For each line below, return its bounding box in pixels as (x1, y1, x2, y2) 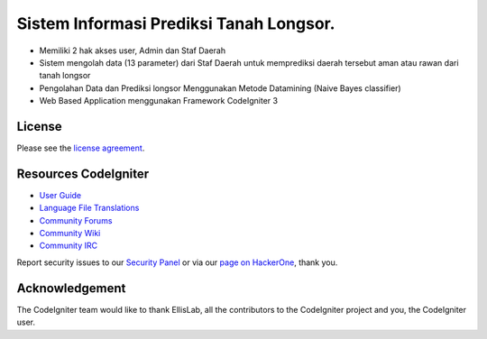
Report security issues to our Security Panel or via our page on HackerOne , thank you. (16, 257, 338, 268)
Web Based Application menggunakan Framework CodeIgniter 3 (39, 96, 279, 106)
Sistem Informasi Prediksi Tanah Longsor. (16, 14, 335, 33)
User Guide (39, 189, 82, 200)
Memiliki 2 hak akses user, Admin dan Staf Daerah (39, 45, 225, 56)
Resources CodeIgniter (16, 166, 150, 181)
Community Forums (39, 215, 113, 225)
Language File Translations (39, 203, 140, 214)
